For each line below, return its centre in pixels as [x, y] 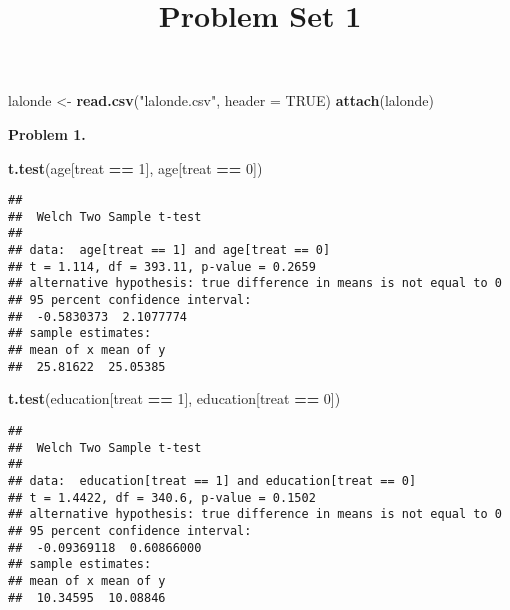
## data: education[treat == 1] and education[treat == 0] [212, 480]
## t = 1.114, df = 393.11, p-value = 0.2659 [162, 266]
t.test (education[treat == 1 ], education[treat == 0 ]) [174, 398]
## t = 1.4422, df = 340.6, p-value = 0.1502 [162, 497]
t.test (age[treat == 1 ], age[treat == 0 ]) [135, 167]
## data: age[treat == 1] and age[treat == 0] [169, 250]
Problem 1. [47, 133]
